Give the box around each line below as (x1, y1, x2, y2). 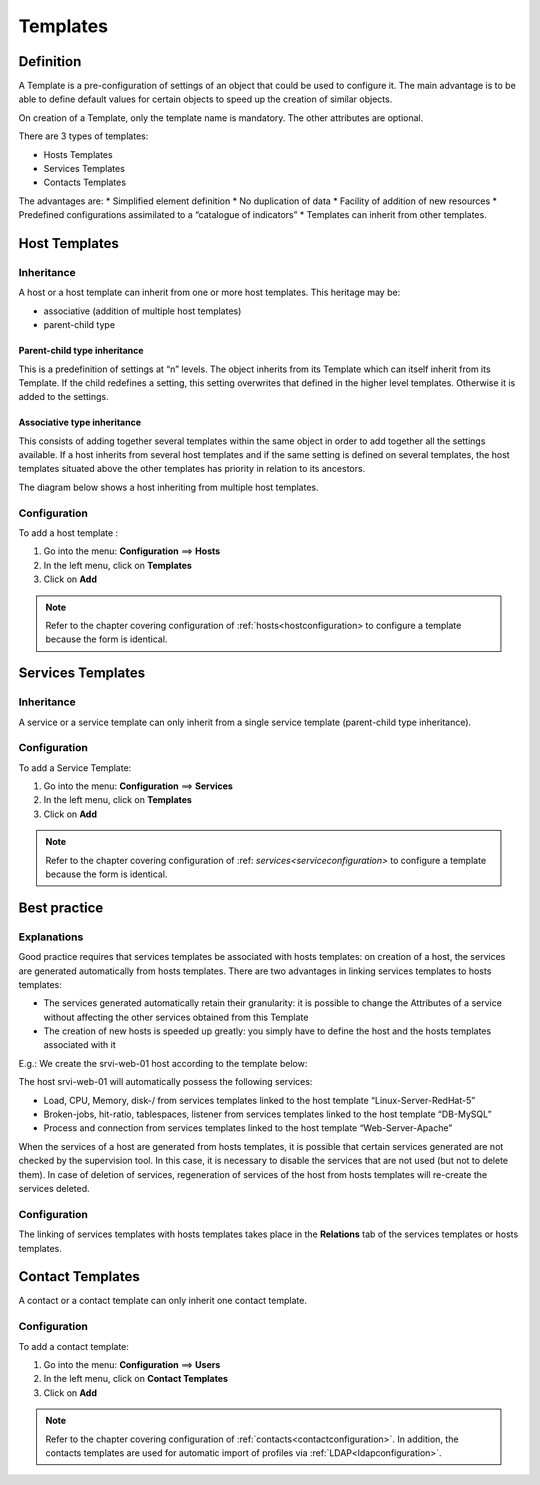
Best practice (18, 899, 104, 916)
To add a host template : (18, 527, 119, 539)
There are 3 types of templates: (18, 130, 149, 142)
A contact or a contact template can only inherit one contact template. (18, 1295, 307, 1307)
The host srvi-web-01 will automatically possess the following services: (18, 1076, 313, 1088)
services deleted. (18, 1183, 90, 1194)
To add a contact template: (18, 1340, 130, 1352)
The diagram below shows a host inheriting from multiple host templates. (18, 481, 319, 493)
